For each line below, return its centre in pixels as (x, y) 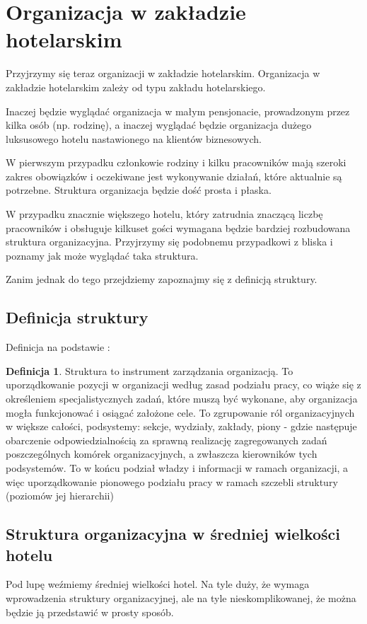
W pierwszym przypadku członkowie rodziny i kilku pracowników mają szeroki (176, 162)
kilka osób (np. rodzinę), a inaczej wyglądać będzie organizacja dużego (159, 125)
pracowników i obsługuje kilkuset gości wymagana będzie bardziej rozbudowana (178, 227)
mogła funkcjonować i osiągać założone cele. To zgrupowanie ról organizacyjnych (180, 412)
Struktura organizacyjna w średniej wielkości (173, 534)
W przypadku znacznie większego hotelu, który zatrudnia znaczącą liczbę (164, 214)
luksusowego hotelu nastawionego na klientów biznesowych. (134, 138)
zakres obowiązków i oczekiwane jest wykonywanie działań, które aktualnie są (174, 176)
